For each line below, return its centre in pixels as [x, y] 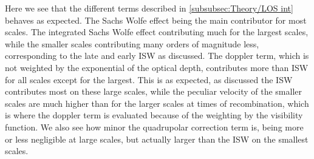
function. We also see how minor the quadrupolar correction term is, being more [154, 127]
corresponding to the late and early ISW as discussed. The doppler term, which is [157, 56]
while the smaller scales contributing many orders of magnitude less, [132, 43]
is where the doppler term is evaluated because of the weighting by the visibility [154, 115]
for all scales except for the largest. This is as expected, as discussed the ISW [149, 79]
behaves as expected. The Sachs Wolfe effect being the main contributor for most [156, 20]
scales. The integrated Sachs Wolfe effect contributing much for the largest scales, [157, 32]
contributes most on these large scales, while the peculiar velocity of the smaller [154, 91]
